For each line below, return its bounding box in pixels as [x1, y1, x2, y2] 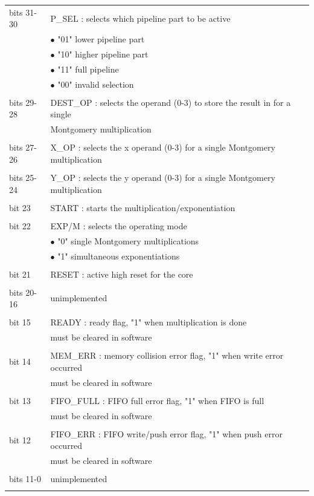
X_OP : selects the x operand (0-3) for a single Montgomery [50, 141, 275, 154]
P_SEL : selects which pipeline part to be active [50, 11, 231, 24]
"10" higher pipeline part [57, 48, 149, 60]
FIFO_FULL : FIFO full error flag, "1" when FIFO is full [50, 394, 264, 406]
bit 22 [9, 219, 31, 232]
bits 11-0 [9, 472, 41, 485]
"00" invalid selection [57, 77, 134, 90]
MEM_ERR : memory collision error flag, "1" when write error [50, 349, 284, 362]
